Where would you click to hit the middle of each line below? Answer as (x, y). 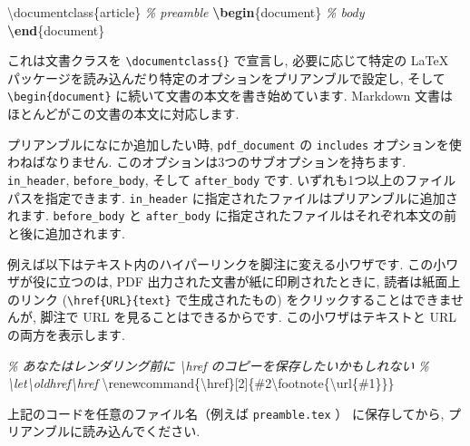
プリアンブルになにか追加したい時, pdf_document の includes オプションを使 (235, 144)
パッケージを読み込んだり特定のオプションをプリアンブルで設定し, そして (226, 78)
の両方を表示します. (66, 334)
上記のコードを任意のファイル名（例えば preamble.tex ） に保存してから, (226, 413)
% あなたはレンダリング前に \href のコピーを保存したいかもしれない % (218, 365)
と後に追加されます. (66, 233)
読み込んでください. (142, 431)
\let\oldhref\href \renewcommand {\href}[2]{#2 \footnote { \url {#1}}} (201, 383)
